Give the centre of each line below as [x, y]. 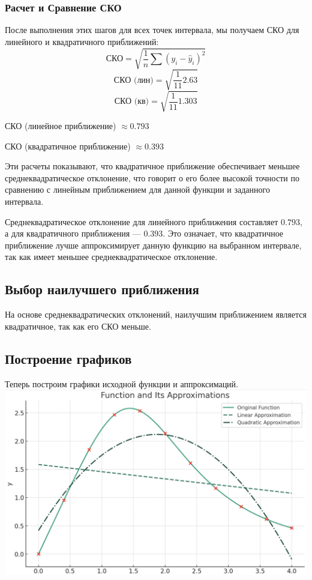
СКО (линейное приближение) [61, 126]
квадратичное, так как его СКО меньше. [78, 326]
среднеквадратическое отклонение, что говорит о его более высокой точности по [152, 177]
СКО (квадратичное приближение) [68, 146]
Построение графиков [68, 358]
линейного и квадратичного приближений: [82, 41]
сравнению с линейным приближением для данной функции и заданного [137, 189]
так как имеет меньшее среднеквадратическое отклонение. [111, 257]
